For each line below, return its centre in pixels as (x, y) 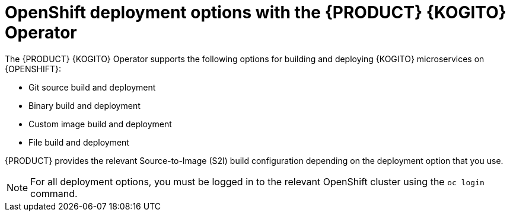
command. (54, 193)
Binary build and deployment (85, 105)
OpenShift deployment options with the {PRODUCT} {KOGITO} (256, 12)
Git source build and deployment (92, 87)
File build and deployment (79, 142)
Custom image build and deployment (100, 124)
